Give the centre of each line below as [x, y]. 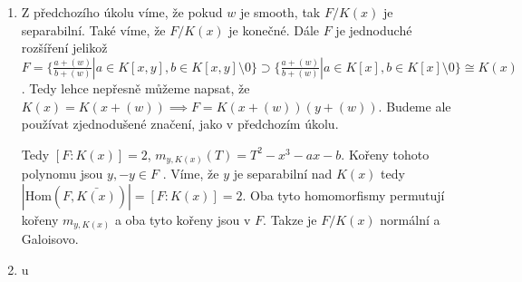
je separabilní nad [283, 174]
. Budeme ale [415, 106]
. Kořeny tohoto [385, 154]
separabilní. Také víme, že [93, 29]
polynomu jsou [62, 174]
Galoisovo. [50, 239]
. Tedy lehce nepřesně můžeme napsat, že [135, 88]
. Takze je [290, 219]
